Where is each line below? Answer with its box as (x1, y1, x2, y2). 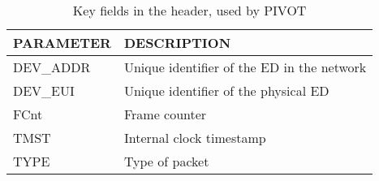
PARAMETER (13, 33, 111, 52)
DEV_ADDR (13, 58, 91, 76)
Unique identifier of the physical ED (123, 81, 329, 100)
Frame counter (123, 105, 207, 123)
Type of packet (123, 152, 209, 170)
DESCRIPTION (123, 33, 231, 52)
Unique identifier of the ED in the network (123, 58, 367, 76)
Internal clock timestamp (123, 128, 266, 147)
